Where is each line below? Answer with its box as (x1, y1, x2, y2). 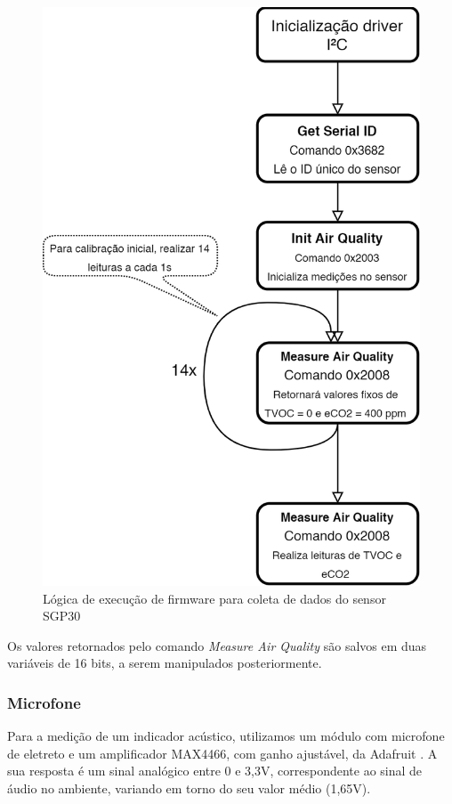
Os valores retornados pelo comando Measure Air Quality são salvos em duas (7, 636, 427, 654)
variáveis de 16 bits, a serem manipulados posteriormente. (7, 654, 322, 672)
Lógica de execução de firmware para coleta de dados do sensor (43, 589, 386, 607)
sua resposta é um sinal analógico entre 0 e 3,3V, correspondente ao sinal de (7, 761, 423, 780)
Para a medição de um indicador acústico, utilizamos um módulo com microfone (7, 727, 445, 745)
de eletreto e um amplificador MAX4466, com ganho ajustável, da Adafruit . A (7, 743, 438, 762)
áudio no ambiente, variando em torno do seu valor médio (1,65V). (7, 778, 371, 797)
